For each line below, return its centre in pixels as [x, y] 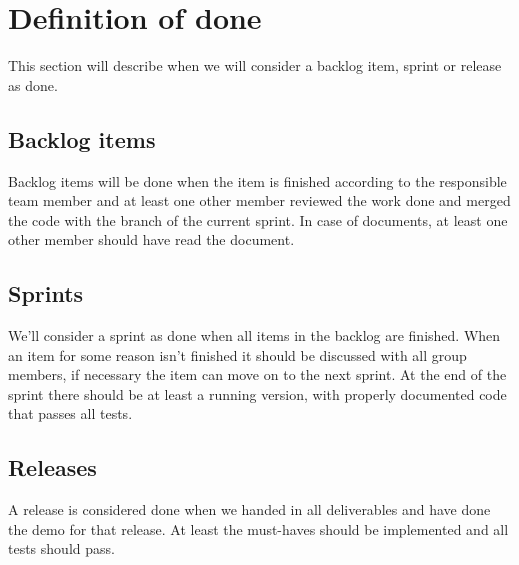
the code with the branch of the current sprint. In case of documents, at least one [258, 219]
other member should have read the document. [151, 239]
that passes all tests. [70, 413]
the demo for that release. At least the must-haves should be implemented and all [258, 528]
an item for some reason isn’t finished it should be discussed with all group [237, 354]
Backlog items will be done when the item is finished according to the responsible [257, 180]
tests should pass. [61, 548]
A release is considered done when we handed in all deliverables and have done [249, 509]
